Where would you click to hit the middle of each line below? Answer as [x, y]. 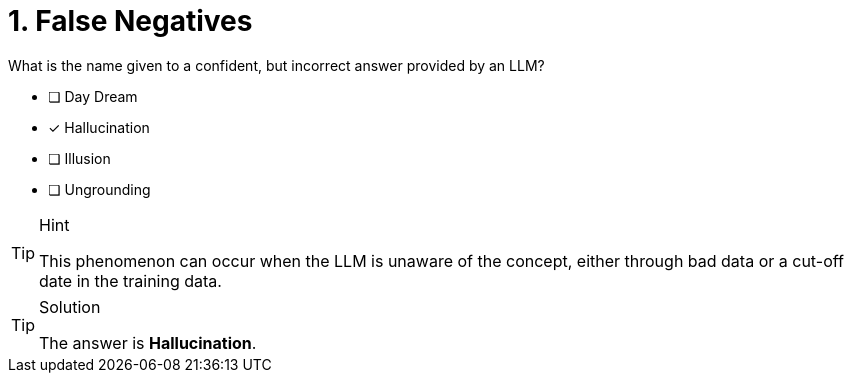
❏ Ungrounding [99, 189]
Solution [70, 306]
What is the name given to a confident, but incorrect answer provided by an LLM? [276, 65]
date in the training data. [130, 280]
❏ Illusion [79, 158]
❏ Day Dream [93, 96]
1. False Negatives [130, 21]
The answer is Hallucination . [148, 342]
